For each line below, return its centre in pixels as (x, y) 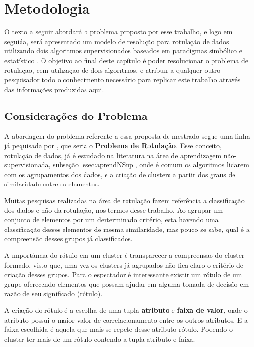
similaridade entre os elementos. (52, 184)
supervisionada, (28, 165)
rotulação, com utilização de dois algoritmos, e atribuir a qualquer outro (113, 70)
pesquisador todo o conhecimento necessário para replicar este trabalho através (123, 80)
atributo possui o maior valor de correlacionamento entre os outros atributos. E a (126, 319)
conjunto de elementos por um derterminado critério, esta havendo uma (112, 220)
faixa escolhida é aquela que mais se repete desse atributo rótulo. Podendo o (118, 329)
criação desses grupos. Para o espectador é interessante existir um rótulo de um (123, 274)
